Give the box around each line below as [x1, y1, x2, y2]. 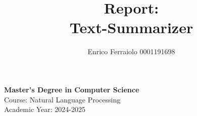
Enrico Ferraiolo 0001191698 [87, 46, 175, 57]
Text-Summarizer [69, 17, 193, 38]
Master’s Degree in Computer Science [4, 84, 139, 94]
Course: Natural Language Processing [4, 94, 121, 104]
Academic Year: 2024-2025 [4, 104, 86, 114]
